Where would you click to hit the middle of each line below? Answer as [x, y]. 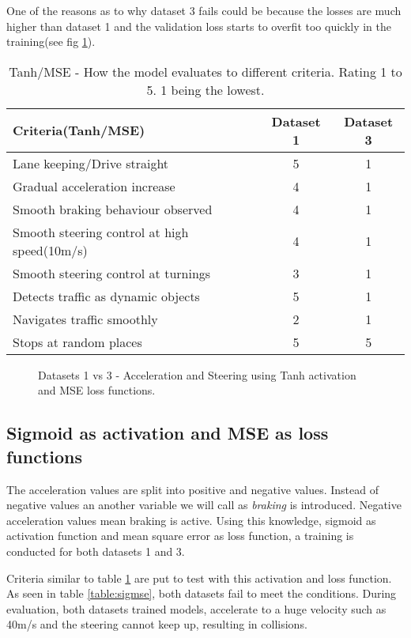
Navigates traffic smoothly [85, 319]
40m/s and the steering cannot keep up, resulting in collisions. [157, 624]
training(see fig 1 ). [51, 42]
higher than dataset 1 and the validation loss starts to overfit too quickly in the [199, 26]
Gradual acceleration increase [94, 186]
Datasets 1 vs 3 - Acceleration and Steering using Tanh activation [197, 374]
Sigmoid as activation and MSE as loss [168, 433]
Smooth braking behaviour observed [113, 209]
